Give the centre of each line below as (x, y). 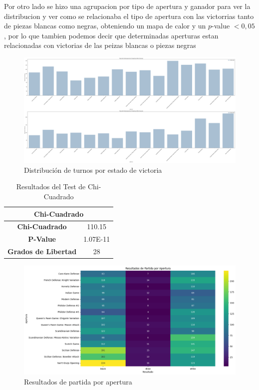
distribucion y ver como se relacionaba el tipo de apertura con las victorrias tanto (129, 16)
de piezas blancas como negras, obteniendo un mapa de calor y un (105, 26)
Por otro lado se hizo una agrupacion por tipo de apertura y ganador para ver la (127, 6)
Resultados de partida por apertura (78, 381)
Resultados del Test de (51, 187)
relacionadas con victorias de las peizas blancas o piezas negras (100, 45)
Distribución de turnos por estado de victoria (93, 170)
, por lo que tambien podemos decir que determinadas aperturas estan (111, 35)
